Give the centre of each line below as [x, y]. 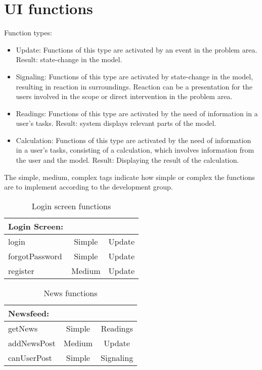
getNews [23, 328]
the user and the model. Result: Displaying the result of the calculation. [127, 160]
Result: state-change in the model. [69, 59]
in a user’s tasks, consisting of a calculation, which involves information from [135, 150]
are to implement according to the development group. [89, 187]
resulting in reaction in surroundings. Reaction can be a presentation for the [134, 86]
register [21, 270]
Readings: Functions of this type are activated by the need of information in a [137, 113]
